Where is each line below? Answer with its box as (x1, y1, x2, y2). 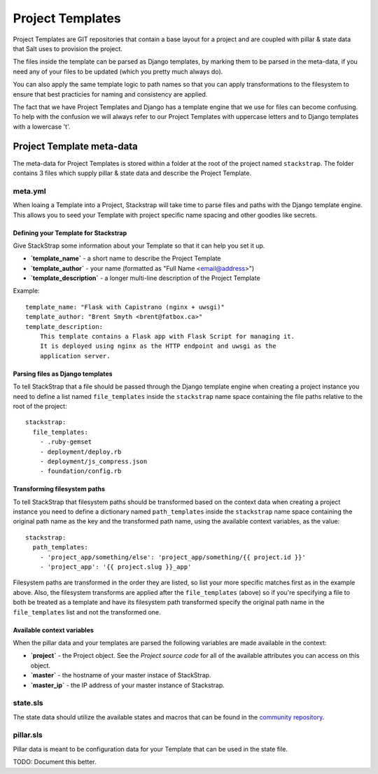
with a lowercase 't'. (13, 122, 71, 131)
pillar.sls (13, 730, 43, 740)
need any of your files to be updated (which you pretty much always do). (13, 67, 223, 76)
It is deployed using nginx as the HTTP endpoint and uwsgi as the (39, 342, 276, 350)
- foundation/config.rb (39, 467, 122, 475)
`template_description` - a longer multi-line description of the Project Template (30, 274, 260, 283)
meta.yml (13, 186, 46, 196)
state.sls (13, 698, 43, 708)
